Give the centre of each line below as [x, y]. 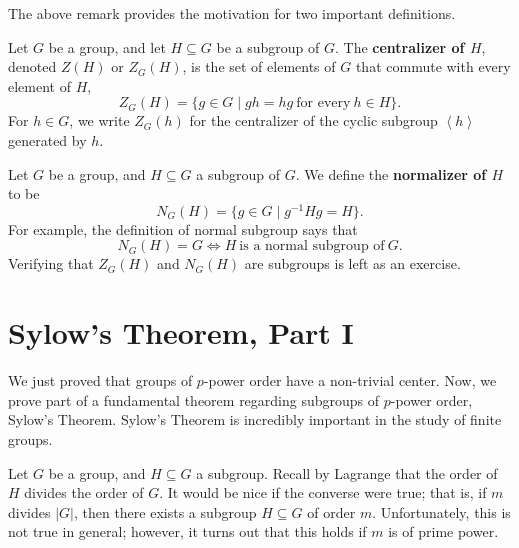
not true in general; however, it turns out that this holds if [187, 531]
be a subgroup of [268, 46]
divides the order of [84, 492]
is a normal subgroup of [312, 246]
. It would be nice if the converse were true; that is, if [323, 492]
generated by [47, 139]
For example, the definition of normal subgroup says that [183, 228]
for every [323, 103]
